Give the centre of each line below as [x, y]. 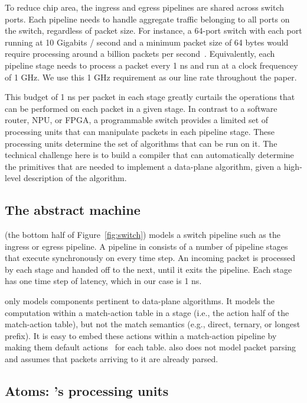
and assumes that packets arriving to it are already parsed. [112, 359]
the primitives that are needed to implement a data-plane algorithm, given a [143, 166]
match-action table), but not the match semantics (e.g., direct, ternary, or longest [153, 324]
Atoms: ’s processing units [87, 391]
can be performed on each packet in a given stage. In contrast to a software [141, 108]
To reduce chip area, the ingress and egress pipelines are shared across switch [145, 7]
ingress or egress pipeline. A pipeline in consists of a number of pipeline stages [146, 246]
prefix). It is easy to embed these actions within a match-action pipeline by [141, 335]
